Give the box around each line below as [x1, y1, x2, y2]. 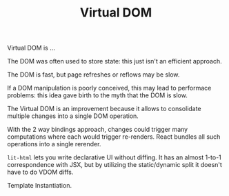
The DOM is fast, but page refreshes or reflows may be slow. [7, 70, 180, 79]
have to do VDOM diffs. [7, 168, 74, 177]
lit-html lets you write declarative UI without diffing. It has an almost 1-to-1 [7, 153, 222, 161]
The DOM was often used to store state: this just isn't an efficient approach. [7, 57, 222, 66]
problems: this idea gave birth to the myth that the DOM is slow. [7, 91, 188, 99]
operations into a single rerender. [7, 140, 101, 148]
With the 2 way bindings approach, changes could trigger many [7, 126, 188, 134]
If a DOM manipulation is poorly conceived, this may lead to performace [7, 84, 212, 92]
